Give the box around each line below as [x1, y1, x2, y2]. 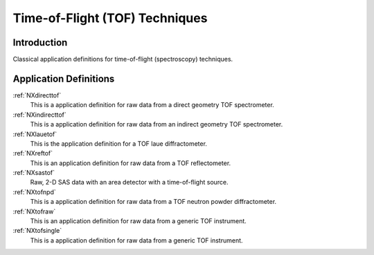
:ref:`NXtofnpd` [12, 187, 57, 196]
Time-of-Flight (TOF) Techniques [12, 10, 208, 26]
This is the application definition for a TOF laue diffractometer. [30, 139, 208, 148]
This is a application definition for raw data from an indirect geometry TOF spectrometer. [30, 120, 283, 129]
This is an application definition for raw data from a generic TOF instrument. [30, 217, 247, 225]
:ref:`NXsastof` [12, 169, 55, 177]
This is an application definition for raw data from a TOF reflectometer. [30, 159, 231, 167]
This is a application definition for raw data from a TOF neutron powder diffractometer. [30, 198, 277, 206]
